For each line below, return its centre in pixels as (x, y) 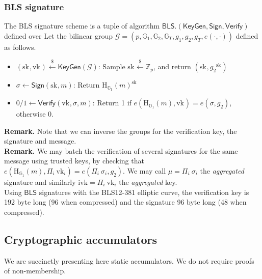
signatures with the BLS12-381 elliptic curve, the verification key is (144, 192)
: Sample (112, 66)
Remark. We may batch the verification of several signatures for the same (121, 150)
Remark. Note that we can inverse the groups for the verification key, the (121, 131)
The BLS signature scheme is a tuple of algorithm (82, 26)
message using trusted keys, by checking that (74, 161)
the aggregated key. (148, 182)
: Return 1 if (112, 103)
